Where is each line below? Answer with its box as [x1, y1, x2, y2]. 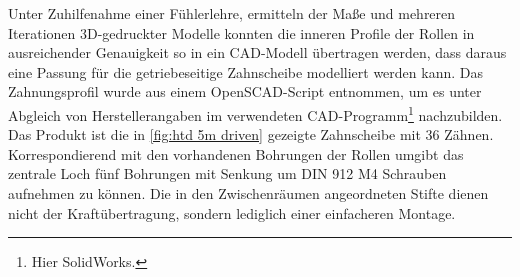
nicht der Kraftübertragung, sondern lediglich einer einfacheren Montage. [8, 202, 456, 223]
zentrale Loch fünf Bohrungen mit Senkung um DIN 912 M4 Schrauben [8, 163, 447, 184]
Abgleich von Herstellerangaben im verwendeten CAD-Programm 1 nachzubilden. [8, 101, 503, 125]
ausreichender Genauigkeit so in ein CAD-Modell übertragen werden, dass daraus [8, 42, 507, 63]
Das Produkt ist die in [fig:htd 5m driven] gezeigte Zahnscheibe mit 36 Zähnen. [8, 124, 494, 145]
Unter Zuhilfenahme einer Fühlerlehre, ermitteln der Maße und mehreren [8, 3, 456, 23]
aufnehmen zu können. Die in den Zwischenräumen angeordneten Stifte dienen [8, 183, 489, 203]
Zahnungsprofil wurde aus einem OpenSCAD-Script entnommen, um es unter [8, 81, 482, 102]
